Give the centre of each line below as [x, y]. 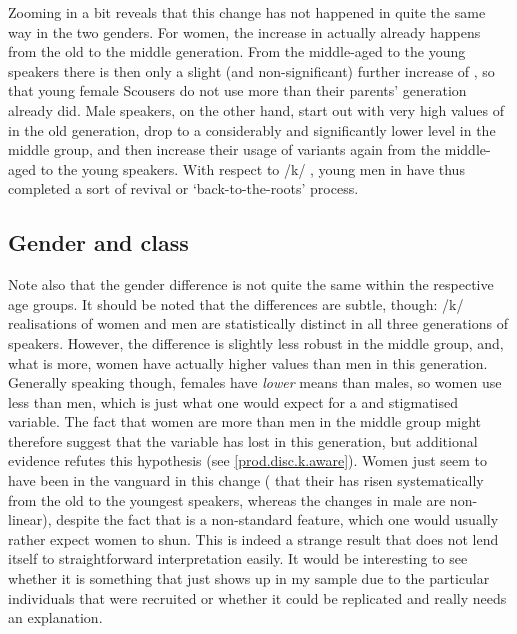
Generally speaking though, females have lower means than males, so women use [255, 382]
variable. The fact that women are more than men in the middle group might [245, 421]
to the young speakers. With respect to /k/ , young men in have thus [252, 168]
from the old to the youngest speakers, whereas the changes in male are [227, 499]
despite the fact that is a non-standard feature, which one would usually [277, 519]
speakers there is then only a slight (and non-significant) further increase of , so [251, 70]
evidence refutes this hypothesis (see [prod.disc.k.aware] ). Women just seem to [248, 460]
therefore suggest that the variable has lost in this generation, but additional [243, 440]
